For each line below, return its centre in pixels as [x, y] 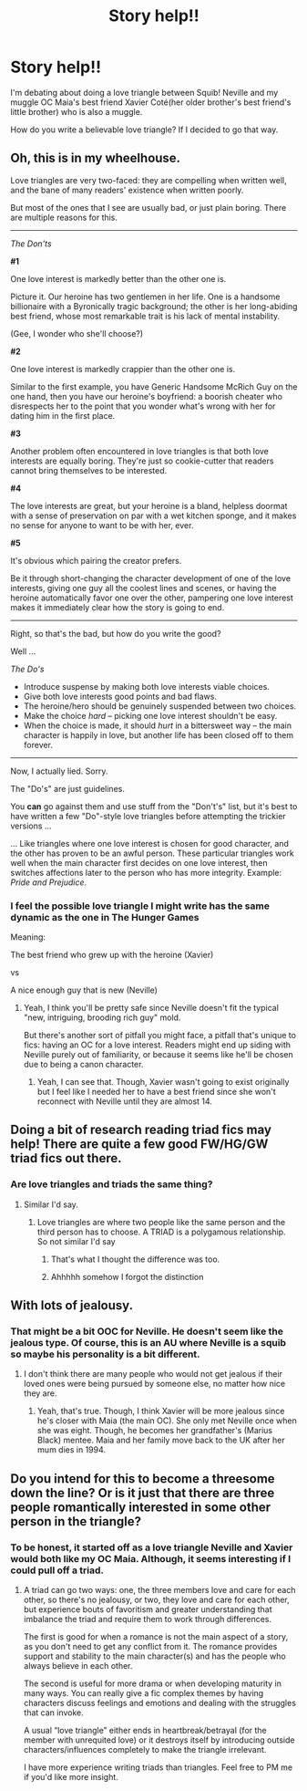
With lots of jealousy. [72, 1306]
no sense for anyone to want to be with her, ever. [102, 525]
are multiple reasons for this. [64, 217]
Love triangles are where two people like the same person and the [161, 1222]
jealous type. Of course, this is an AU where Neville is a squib [148, 1343]
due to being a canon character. [83, 1065]
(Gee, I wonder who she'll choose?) [77, 333]
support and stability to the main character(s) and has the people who [154, 1656]
